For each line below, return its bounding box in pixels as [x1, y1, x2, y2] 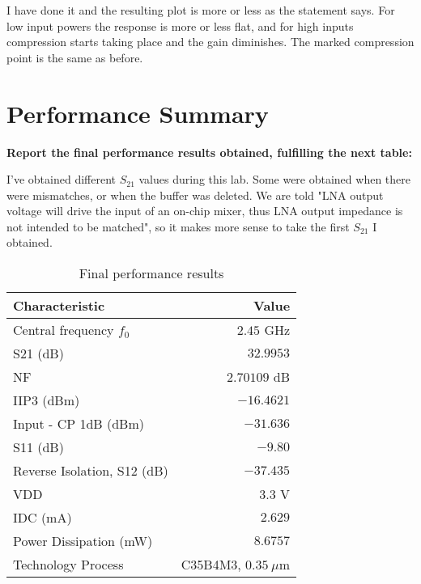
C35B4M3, [181, 555, 241, 574]
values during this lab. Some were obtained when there [138, 171, 410, 188]
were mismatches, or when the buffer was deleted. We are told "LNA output [6, 186, 384, 203]
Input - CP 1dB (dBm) [13, 414, 145, 434]
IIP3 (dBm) [13, 391, 80, 410]
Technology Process [13, 555, 124, 574]
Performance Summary [6, 96, 269, 129]
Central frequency [13, 320, 114, 340]
